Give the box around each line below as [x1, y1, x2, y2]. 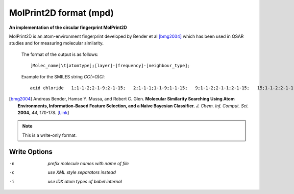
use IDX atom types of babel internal [48, 178, 122, 184]
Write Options [9, 147, 52, 156]
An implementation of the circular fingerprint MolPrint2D [9, 24, 127, 30]
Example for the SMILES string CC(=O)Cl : [21, 73, 105, 79]
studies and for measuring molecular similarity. [9, 40, 104, 46]
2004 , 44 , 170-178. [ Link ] [18, 110, 70, 116]
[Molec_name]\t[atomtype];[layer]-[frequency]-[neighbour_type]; [30, 63, 191, 69]
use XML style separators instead [48, 170, 116, 175]
